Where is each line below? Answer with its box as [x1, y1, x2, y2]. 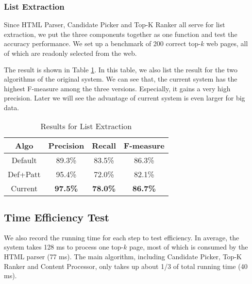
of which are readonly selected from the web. [4, 48, 137, 58]
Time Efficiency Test [4, 209, 109, 224]
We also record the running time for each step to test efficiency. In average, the [4, 232, 239, 242]
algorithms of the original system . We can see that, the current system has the [4, 74, 237, 84]
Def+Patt [8, 168, 41, 180]
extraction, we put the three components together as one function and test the [4, 29, 237, 39]
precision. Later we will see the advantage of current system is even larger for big [4, 93, 245, 103]
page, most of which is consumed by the [129, 242, 248, 252]
